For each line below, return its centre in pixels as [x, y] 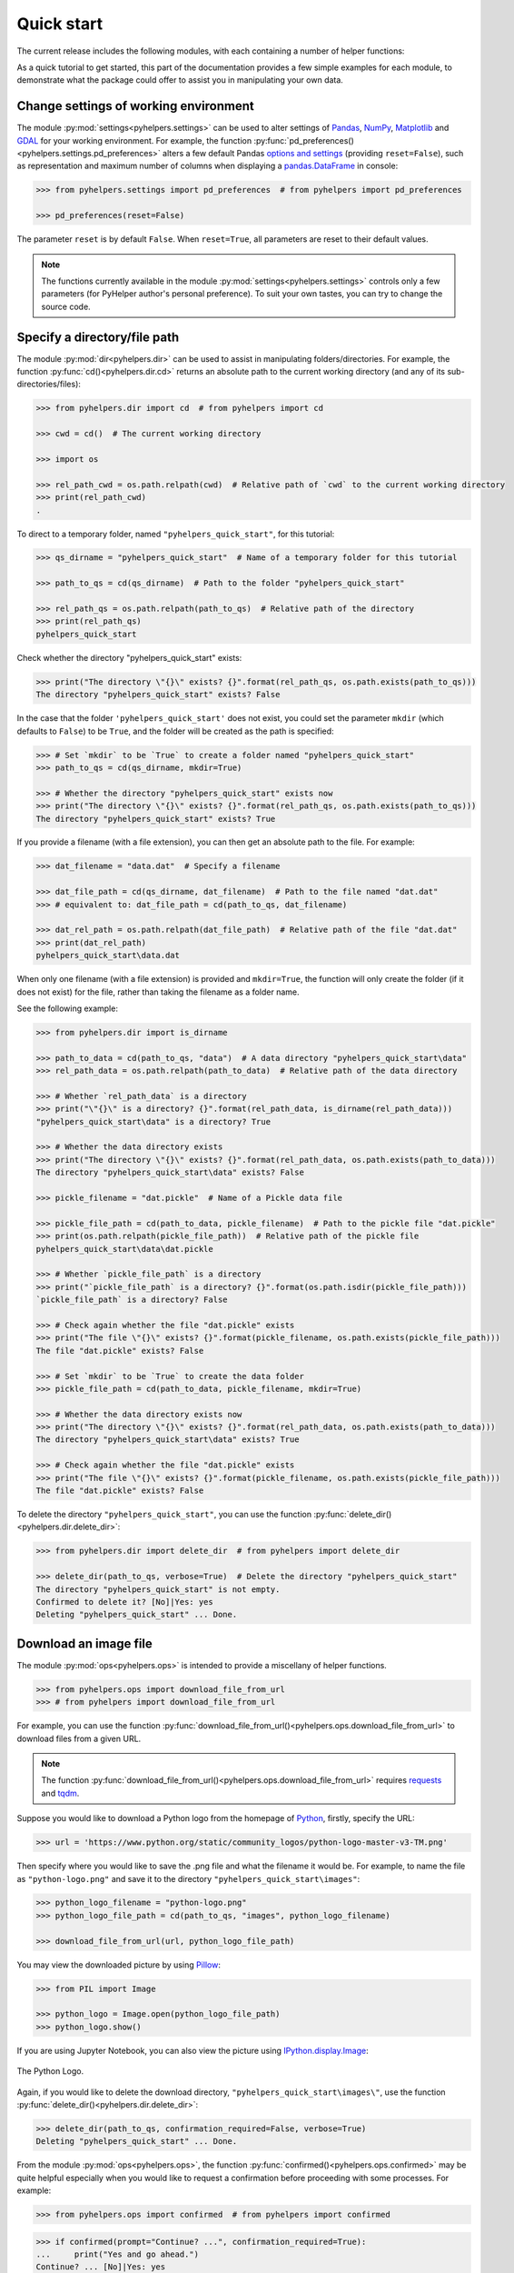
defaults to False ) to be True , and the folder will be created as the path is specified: [176, 731]
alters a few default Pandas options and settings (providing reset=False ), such [313, 154]
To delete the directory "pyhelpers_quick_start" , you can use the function [164, 1514]
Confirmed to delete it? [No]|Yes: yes [124, 1602]
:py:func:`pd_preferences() [304, 140]
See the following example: [67, 1008]
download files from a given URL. [79, 1738]
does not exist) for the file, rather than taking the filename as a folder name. [158, 992]
